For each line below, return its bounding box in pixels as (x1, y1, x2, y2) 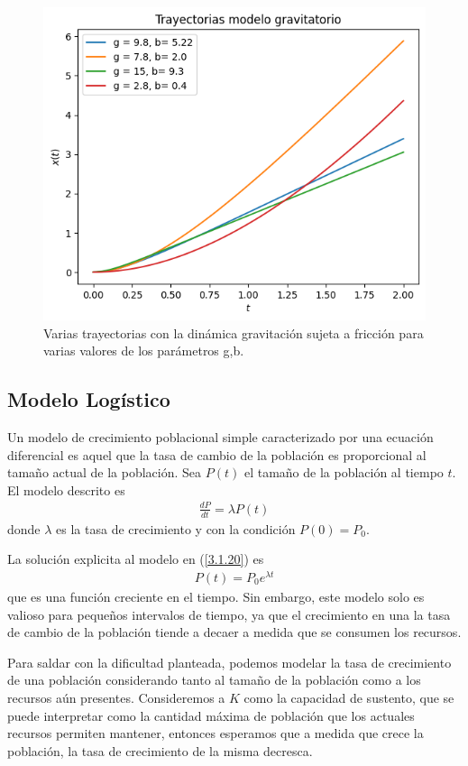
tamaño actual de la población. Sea (7, 463, 202, 482)
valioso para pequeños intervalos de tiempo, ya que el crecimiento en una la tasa (7, 604, 451, 623)
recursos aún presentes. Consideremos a (7, 688, 225, 706)
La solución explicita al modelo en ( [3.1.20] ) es (7, 549, 264, 568)
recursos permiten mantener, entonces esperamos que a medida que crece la (7, 724, 424, 743)
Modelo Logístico (7, 385, 170, 413)
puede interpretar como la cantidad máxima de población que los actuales (7, 706, 415, 724)
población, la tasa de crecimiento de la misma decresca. (7, 741, 313, 760)
